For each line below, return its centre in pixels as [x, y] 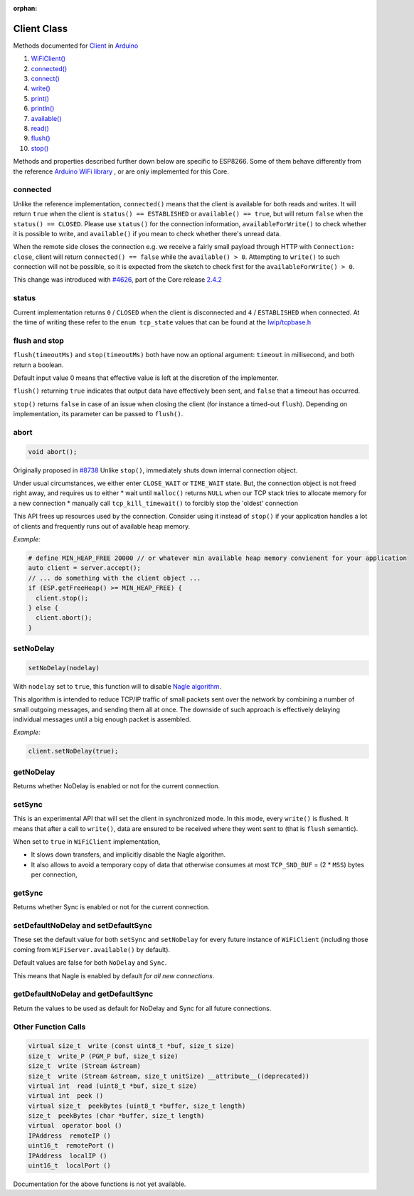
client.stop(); [62, 598]
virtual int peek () [66, 1096]
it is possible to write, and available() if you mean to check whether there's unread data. [147, 233]
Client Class [41, 28]
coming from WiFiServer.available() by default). [92, 949]
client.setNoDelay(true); [73, 751]
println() [43, 109]
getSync [28, 893]
